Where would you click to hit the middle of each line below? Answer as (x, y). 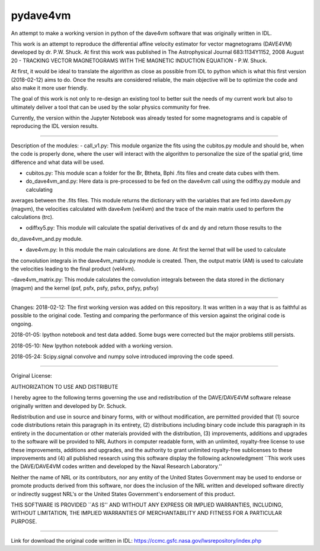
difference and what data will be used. (58, 162)
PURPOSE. (24, 521)
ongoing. (22, 324)
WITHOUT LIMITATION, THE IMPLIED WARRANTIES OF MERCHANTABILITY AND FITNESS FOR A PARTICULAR (146, 513)
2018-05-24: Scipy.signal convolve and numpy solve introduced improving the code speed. (122, 357)
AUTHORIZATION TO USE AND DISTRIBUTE (65, 386)
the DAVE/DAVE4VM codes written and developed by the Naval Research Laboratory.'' (116, 466)
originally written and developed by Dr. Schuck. (69, 406)
